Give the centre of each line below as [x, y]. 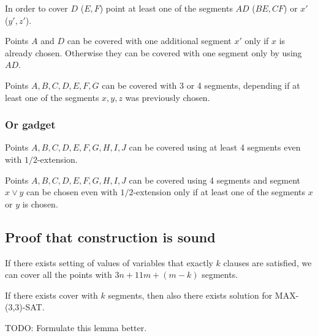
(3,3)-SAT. [25, 307]
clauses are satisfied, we [267, 262]
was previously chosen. [168, 97]
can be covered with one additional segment [149, 41]
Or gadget [30, 125]
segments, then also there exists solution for [190, 295]
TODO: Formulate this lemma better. [76, 327]
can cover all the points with [59, 274]
